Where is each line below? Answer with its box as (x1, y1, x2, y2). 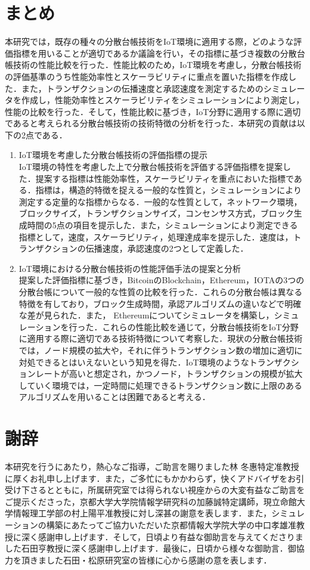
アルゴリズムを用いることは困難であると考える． (18, 391, 210, 403)
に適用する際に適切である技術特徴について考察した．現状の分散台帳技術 (18, 332, 303, 345)
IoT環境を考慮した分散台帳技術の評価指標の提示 (18, 148, 207, 161)
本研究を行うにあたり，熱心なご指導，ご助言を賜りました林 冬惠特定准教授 (5, 460, 299, 473)
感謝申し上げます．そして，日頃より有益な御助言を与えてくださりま (38, 530, 303, 543)
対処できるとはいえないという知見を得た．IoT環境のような (18, 355, 249, 368)
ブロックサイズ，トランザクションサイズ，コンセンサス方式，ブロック (18, 207, 294, 219)
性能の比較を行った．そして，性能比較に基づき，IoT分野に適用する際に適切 (5, 105, 301, 117)
